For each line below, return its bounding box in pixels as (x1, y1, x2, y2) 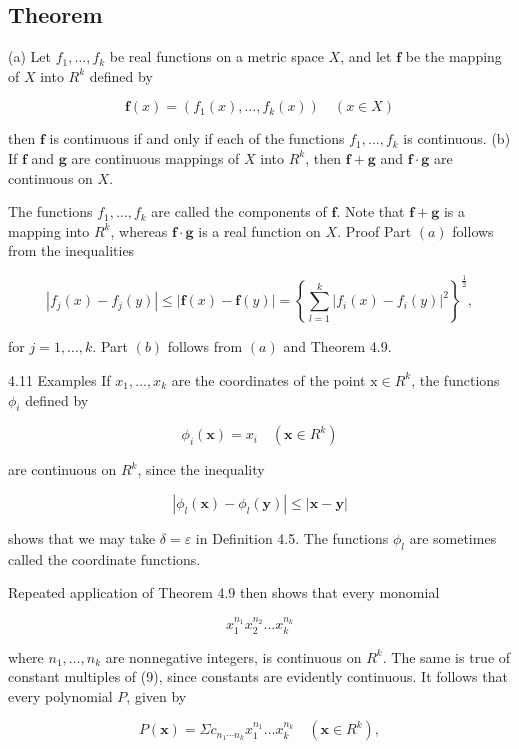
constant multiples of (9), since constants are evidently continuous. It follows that (8, 666, 508, 687)
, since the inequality (137, 459, 265, 480)
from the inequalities (8, 240, 135, 261)
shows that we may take (8, 527, 156, 548)
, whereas (110, 220, 168, 241)
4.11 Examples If (8, 369, 111, 390)
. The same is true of (382, 646, 511, 667)
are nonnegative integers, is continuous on (105, 646, 362, 667)
